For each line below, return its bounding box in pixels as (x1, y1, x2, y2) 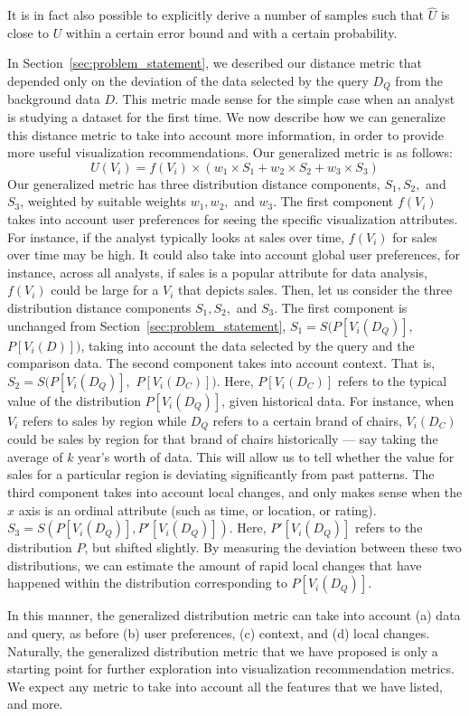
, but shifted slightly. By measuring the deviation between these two (84, 538, 462, 557)
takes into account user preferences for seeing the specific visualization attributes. (7, 210, 458, 229)
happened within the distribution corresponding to (7, 573, 287, 592)
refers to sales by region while (23, 410, 187, 429)
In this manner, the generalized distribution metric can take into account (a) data (7, 606, 461, 625)
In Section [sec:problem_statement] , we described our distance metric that (7, 53, 422, 72)
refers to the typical (337, 371, 447, 390)
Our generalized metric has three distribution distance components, (7, 174, 380, 193)
